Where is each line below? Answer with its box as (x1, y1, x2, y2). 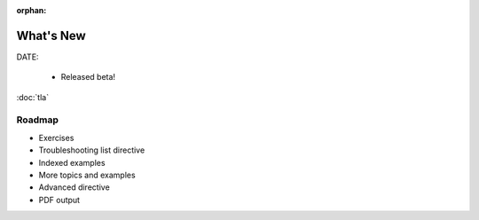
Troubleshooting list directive (38, 145, 145, 155)
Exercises (38, 132, 75, 143)
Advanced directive (38, 182, 110, 192)
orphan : (16, 5, 47, 15)
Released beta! (60, 72, 115, 82)
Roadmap (16, 114, 59, 126)
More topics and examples (38, 169, 137, 180)
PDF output (38, 194, 80, 205)
